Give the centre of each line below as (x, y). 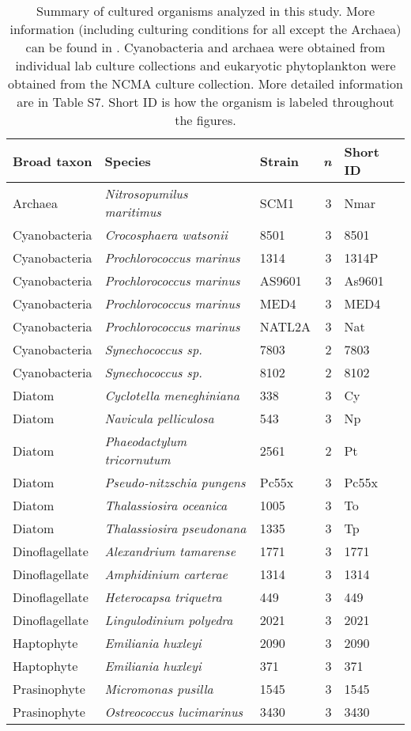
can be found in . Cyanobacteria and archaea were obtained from (205, 47)
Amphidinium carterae (166, 574)
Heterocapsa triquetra (163, 597)
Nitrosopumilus (146, 193)
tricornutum (138, 459)
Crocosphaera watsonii (166, 235)
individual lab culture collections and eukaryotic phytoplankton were (205, 65)
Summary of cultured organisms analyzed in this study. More (205, 11)
